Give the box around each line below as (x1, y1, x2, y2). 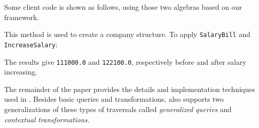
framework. (4, 11, 39, 22)
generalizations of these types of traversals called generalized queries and (4, 103, 232, 114)
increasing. (4, 66, 37, 77)
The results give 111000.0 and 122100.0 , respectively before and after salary (4, 56, 247, 67)
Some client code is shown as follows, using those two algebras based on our (4, 2, 242, 12)
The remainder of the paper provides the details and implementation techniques (4, 83, 255, 94)
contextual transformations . (4, 114, 90, 124)
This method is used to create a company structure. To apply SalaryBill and (4, 29, 250, 40)
